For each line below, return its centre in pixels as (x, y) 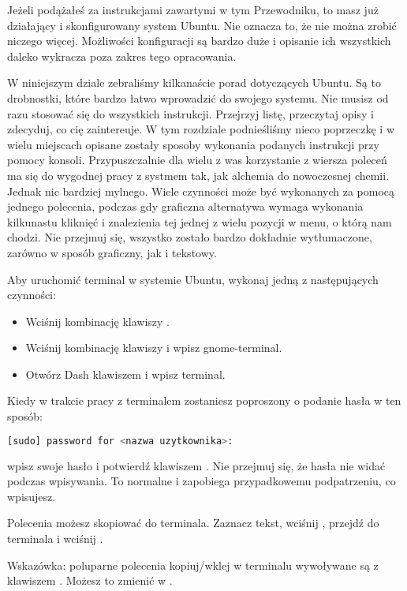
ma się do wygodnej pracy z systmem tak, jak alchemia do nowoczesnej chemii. (198, 175)
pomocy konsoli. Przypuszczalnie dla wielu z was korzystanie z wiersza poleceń (197, 160)
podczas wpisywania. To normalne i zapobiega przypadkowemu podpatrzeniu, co (202, 481)
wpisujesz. (32, 496)
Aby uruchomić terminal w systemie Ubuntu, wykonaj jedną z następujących (193, 279)
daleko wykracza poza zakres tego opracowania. (122, 56)
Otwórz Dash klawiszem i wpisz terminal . (125, 374)
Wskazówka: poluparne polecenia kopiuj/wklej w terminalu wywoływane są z (193, 565)
